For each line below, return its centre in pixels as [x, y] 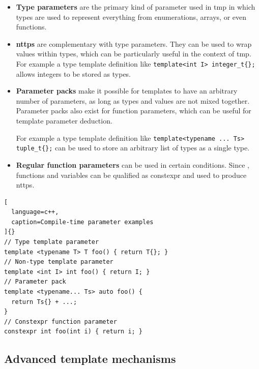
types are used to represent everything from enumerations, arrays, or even [131, 17]
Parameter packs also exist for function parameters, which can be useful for [134, 111]
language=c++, [35, 212]
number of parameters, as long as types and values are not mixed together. [133, 100]
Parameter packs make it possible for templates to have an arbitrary [127, 91]
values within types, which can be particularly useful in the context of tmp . [134, 54]
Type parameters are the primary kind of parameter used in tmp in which [136, 7]
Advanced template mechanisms [90, 359]
